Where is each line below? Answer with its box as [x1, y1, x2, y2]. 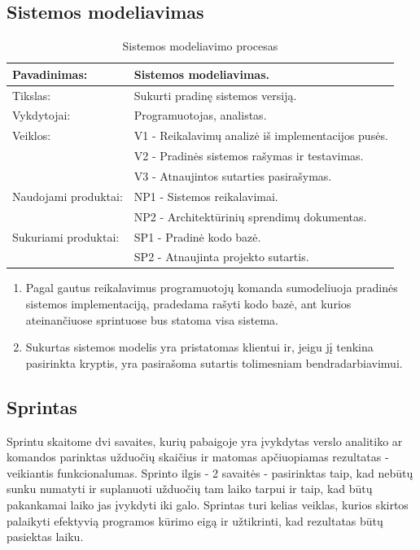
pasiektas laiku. [7, 528, 84, 545]
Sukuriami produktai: [12, 228, 120, 245]
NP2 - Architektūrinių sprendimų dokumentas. [133, 207, 367, 225]
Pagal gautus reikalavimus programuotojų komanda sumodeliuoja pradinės [25, 279, 398, 296]
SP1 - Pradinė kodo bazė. [133, 228, 261, 245]
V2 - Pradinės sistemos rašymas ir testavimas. [133, 147, 364, 164]
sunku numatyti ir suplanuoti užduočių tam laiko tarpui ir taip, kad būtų [7, 480, 373, 497]
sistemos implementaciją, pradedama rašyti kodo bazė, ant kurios [25, 295, 352, 312]
